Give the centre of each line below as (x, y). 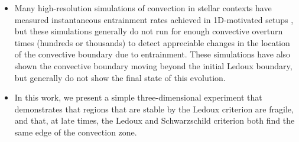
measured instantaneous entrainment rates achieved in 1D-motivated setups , (154, 19)
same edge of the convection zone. (76, 132)
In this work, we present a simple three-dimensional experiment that (138, 97)
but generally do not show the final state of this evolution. (120, 77)
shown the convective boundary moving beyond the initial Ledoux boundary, (153, 65)
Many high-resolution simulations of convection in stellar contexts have (143, 8)
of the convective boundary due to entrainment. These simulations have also (152, 54)
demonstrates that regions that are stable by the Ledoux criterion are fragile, (154, 109)
